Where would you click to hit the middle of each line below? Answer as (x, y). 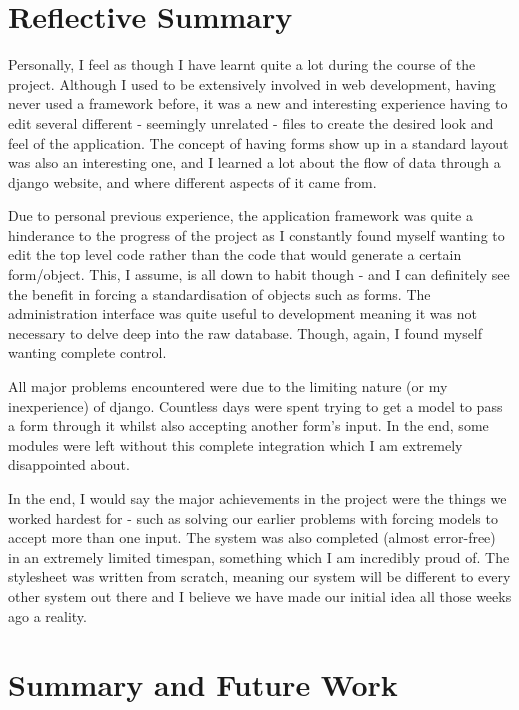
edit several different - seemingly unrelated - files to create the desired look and (251, 122)
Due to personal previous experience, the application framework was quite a (240, 215)
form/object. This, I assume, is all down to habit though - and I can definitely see (259, 274)
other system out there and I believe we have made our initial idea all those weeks (260, 595)
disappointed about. (69, 464)
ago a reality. (47, 615)
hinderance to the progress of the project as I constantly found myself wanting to (256, 234)
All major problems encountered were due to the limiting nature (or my (228, 386)
